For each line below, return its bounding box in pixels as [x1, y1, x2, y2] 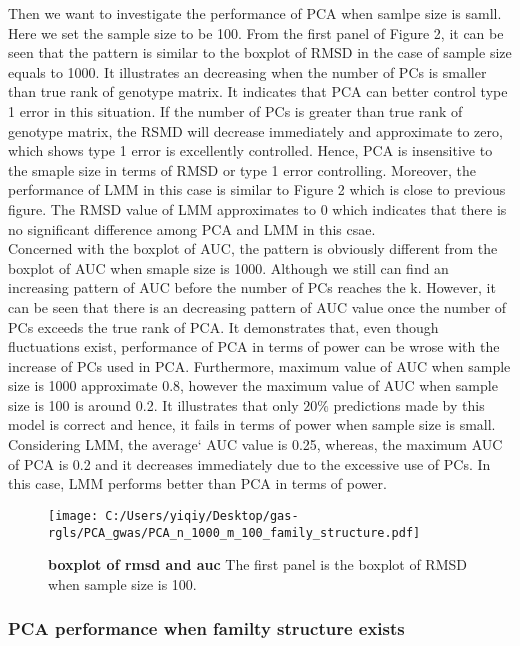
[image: [48, 508, 99, 523]
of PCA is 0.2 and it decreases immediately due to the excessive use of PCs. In [8, 453, 491, 474]
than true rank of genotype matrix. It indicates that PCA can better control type [8, 81, 508, 102]
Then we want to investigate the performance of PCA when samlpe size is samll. [8, 3, 502, 23]
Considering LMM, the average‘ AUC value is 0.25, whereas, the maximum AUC [8, 434, 503, 455]
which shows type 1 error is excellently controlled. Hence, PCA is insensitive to [8, 140, 493, 161]
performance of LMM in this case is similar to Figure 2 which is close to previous [8, 179, 506, 200]
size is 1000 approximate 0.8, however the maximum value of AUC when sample [8, 375, 498, 396]
